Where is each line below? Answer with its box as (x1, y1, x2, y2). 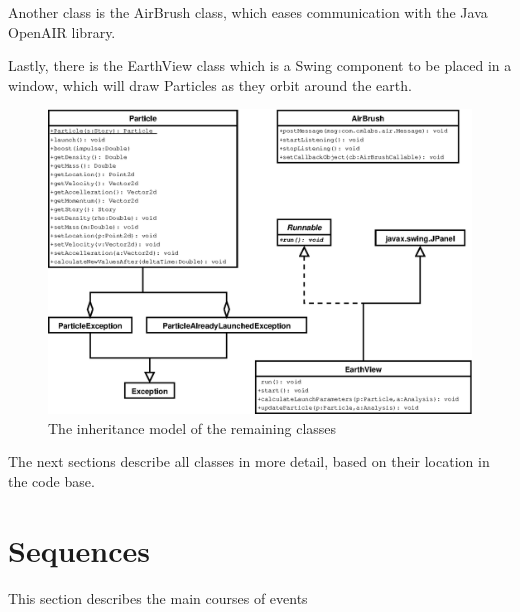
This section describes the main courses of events (8, 587, 308, 608)
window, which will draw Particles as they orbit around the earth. (8, 74, 412, 95)
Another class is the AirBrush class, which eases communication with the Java (8, 2, 488, 22)
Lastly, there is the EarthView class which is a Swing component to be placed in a (8, 55, 512, 76)
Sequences (8, 529, 150, 570)
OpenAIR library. (8, 21, 116, 42)
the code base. (8, 470, 95, 491)
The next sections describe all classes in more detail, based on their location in (8, 451, 490, 472)
